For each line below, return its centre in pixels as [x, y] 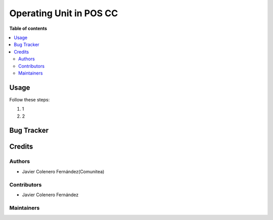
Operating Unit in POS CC [64, 13]
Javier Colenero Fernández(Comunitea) [63, 171]
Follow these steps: [30, 99]
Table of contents [28, 28]
